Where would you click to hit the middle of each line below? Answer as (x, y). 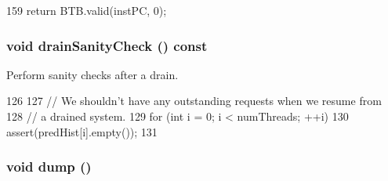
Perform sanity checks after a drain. (92, 74)
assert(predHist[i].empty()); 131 (82, 131)
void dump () (49, 167)
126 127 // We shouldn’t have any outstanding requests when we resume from (194, 101)
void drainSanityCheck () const (107, 45)
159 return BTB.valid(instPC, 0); (87, 10)
